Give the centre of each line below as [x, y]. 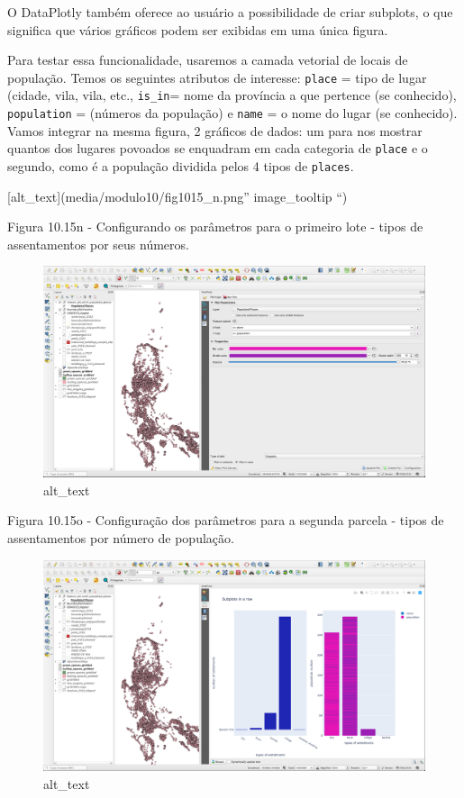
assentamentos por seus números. [98, 244]
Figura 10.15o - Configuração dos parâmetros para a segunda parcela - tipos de [226, 520]
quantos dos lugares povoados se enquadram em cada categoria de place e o [218, 148]
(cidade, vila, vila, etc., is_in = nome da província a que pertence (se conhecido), [232, 95]
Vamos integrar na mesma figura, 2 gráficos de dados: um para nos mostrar [215, 130]
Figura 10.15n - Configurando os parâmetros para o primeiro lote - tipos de [215, 227]
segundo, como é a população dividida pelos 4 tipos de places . [181, 166]
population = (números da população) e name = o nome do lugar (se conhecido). [232, 113]
